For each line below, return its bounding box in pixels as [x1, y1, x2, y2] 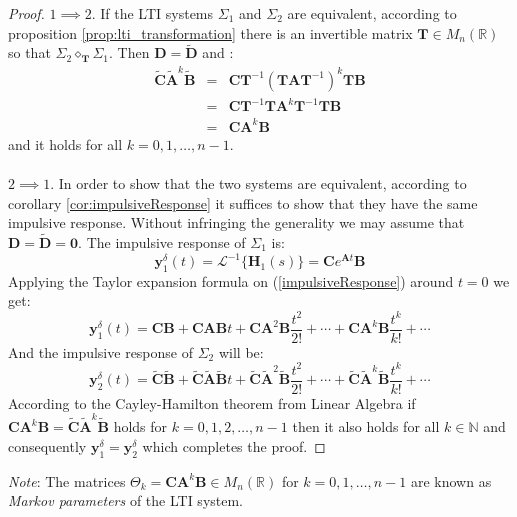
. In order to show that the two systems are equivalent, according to [50, 173, 467, 193]
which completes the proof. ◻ [142, 435, 326, 456]
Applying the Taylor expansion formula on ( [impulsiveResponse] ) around [8, 270, 454, 291]
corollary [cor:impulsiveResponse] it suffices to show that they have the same [8, 192, 478, 213]
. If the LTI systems [91, 3, 214, 23]
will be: [218, 341, 264, 362]
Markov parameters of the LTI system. [8, 490, 244, 511]
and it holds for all [8, 133, 123, 154]
